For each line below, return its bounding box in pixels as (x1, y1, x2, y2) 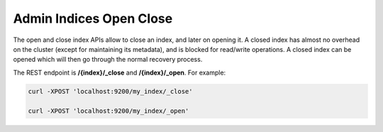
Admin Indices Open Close (13, 11, 173, 26)
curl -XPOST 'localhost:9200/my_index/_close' (28, 87, 193, 95)
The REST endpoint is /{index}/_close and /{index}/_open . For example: (13, 68, 226, 77)
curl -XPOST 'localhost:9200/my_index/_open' (28, 107, 189, 115)
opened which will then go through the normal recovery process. (13, 55, 203, 64)
